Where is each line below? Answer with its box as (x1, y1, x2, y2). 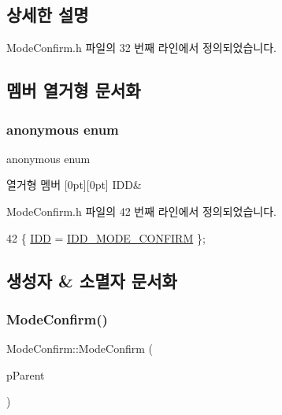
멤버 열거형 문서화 (6, 78, 141, 102)
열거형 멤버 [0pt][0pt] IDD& (6, 176, 142, 193)
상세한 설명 (6, 2, 89, 27)
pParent (6, 366, 45, 383)
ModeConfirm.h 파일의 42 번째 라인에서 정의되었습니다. (6, 202, 277, 219)
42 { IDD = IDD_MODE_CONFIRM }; (6, 229, 206, 246)
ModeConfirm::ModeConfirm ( (6, 340, 154, 357)
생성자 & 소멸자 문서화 (6, 268, 177, 292)
